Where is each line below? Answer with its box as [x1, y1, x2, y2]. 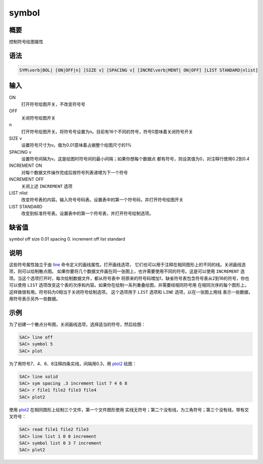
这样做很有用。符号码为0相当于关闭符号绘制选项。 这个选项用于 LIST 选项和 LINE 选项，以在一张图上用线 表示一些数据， [9, 289, 253, 295]
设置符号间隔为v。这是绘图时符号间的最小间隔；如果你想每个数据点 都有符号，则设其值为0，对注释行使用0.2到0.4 [21, 156, 250, 162]
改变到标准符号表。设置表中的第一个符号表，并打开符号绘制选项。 [21, 210, 153, 217]
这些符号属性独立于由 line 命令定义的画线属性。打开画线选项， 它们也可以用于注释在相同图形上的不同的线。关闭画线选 [9, 262, 246, 268]
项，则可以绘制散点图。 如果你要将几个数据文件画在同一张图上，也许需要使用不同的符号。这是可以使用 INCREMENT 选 [9, 268, 245, 274]
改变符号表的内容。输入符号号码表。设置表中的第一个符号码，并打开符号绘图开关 [21, 197, 184, 202]
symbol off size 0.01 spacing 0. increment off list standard [9, 236, 125, 242]
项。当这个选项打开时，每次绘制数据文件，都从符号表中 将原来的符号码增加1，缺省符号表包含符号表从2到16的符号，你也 [9, 275, 249, 281]
